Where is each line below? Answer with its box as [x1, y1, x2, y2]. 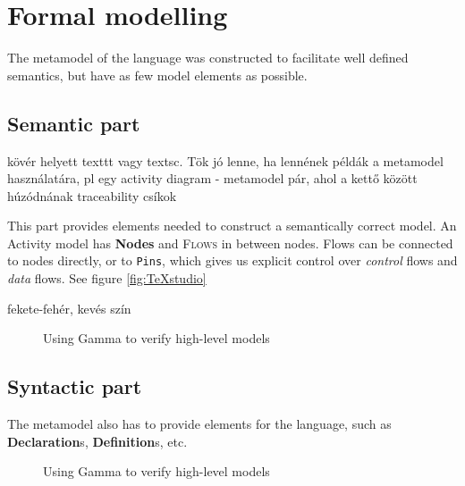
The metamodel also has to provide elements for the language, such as [7, 415, 392, 433]
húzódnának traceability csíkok [7, 186, 177, 205]
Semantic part [7, 109, 140, 137]
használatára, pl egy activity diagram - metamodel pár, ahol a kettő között [7, 169, 418, 188]
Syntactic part [7, 373, 142, 400]
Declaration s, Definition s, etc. [7, 432, 188, 450]
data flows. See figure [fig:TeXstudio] [7, 269, 207, 288]
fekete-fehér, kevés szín [7, 298, 131, 317]
